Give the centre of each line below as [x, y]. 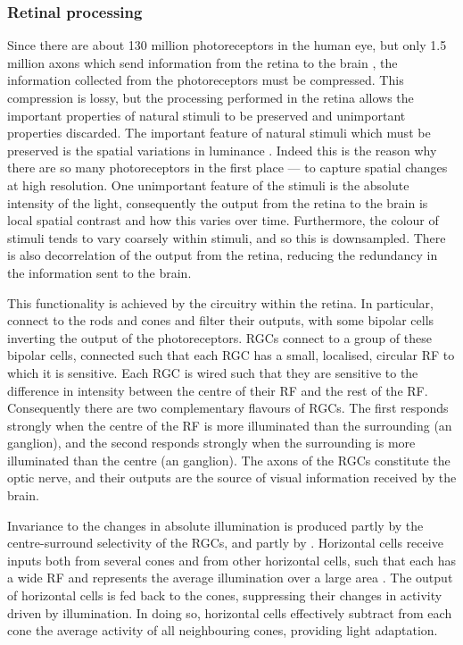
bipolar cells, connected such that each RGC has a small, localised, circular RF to [231, 355]
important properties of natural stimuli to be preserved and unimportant [207, 115]
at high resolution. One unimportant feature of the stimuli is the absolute [208, 184]
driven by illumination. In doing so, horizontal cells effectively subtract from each [230, 612]
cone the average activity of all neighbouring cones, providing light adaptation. [223, 630]
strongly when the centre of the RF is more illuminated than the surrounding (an [230, 425]
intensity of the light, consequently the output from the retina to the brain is [218, 202]
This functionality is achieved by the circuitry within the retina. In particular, [220, 302]
